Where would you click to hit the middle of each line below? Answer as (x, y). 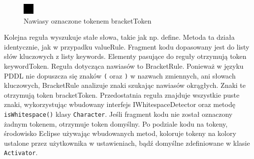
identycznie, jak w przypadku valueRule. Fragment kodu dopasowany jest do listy (127, 46)
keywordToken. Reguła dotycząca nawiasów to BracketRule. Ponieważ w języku (124, 66)
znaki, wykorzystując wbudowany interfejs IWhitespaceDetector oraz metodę (120, 104)
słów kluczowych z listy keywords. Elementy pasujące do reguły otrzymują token (125, 56)
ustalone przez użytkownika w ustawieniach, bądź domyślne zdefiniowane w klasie (127, 143)
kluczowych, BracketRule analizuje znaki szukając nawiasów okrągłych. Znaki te (125, 85)
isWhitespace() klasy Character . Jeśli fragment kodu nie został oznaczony (118, 114)
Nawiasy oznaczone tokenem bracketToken (88, 20)
